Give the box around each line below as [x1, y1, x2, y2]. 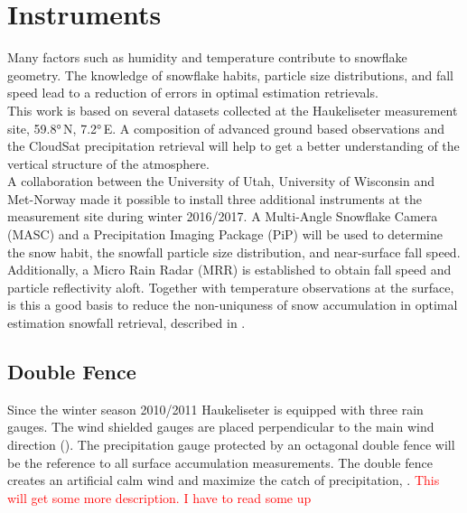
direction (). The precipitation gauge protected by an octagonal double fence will [7, 435, 455, 454]
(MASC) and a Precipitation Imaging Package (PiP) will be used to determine [7, 225, 444, 244]
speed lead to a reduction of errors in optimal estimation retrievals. [7, 83, 378, 102]
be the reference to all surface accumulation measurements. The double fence [7, 452, 433, 471]
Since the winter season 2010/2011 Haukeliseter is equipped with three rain [7, 399, 424, 418]
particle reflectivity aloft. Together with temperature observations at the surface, [7, 277, 454, 296]
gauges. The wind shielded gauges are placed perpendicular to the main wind [7, 417, 434, 436]
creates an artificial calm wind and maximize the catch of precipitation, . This [7, 471, 440, 490]
